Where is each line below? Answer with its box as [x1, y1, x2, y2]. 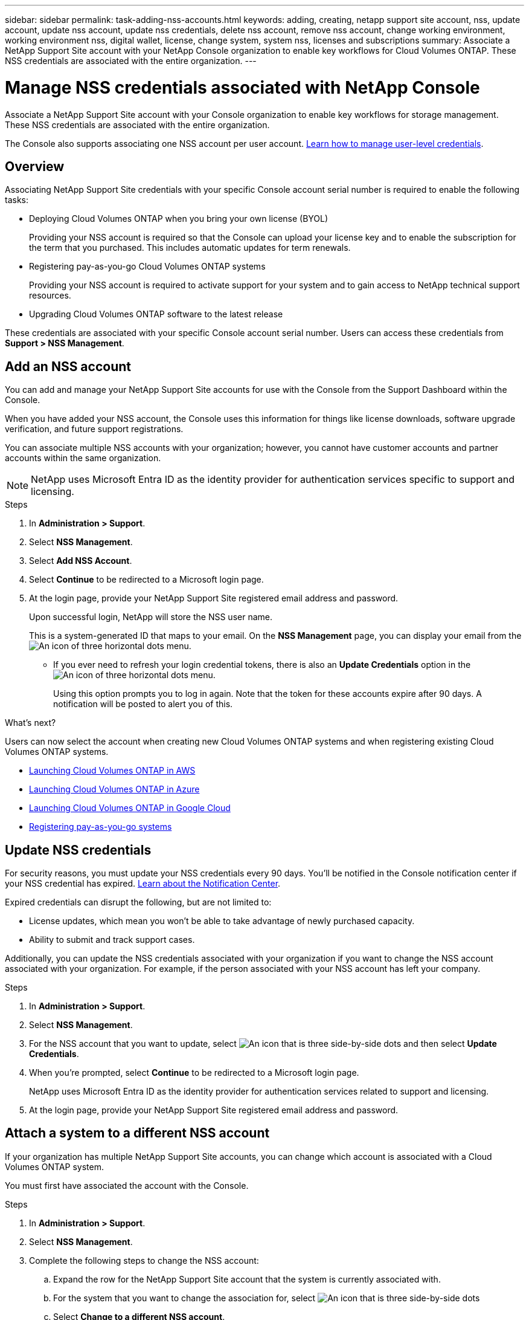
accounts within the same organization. [5, 453, 161, 464]
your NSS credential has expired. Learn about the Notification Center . [5, 878, 281, 889]
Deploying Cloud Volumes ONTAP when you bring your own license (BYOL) [29, 213, 329, 224]
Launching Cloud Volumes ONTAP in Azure [29, 784, 200, 795]
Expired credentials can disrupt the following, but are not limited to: [5, 897, 272, 908]
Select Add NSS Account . [29, 555, 132, 566]
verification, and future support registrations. [5, 424, 184, 435]
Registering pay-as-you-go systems [29, 821, 172, 832]
